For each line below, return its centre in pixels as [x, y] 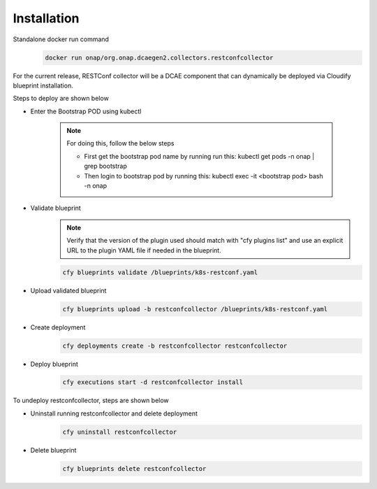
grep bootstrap [105, 166]
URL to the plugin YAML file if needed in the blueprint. [144, 250]
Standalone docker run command [61, 39]
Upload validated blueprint [68, 290]
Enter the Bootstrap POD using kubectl [86, 111]
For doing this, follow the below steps [120, 143]
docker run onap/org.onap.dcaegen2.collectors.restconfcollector [159, 57]
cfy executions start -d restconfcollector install [153, 382]
